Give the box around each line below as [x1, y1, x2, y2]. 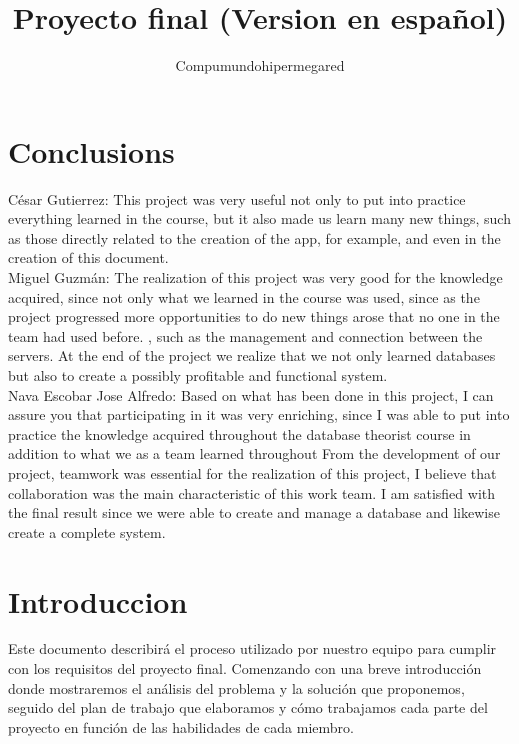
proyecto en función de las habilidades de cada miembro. [8, 716, 354, 737]
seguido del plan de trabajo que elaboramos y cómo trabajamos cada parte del [8, 697, 488, 718]
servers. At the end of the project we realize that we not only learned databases [8, 345, 496, 366]
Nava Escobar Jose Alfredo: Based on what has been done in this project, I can [8, 384, 494, 405]
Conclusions [8, 130, 175, 171]
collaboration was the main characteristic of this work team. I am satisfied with [8, 482, 496, 503]
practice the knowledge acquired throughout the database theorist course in [8, 423, 471, 444]
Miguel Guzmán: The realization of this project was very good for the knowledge [8, 267, 503, 288]
